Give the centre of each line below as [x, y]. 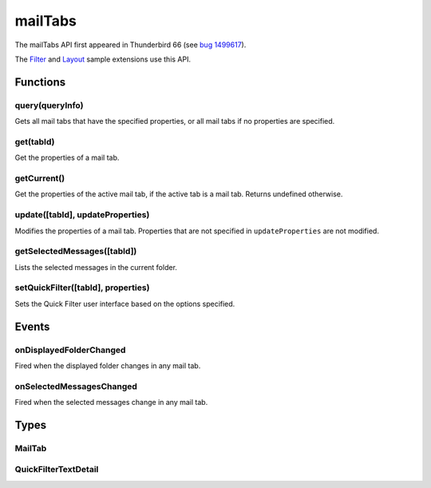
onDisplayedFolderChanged [70, 350]
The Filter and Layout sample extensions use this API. [103, 59]
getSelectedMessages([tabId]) [76, 252]
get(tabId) [35, 141]
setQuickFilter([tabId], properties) [82, 288]
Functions [40, 82]
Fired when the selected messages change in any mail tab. [111, 403]
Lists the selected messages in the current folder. [96, 267]
